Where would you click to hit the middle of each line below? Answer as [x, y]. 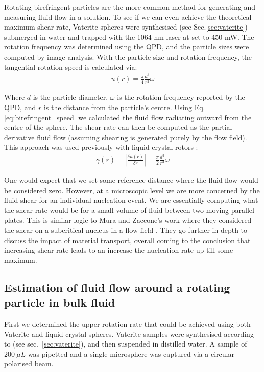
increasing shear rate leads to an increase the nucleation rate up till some [119, 250]
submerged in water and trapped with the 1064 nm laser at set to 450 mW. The [129, 36]
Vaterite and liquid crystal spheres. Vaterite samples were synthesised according [129, 334]
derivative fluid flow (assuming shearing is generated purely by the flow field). [126, 137]
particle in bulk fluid [60, 302]
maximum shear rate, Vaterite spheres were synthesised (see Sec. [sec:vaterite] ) [126, 27]
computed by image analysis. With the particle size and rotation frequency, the [128, 56]
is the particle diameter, [70, 97]
